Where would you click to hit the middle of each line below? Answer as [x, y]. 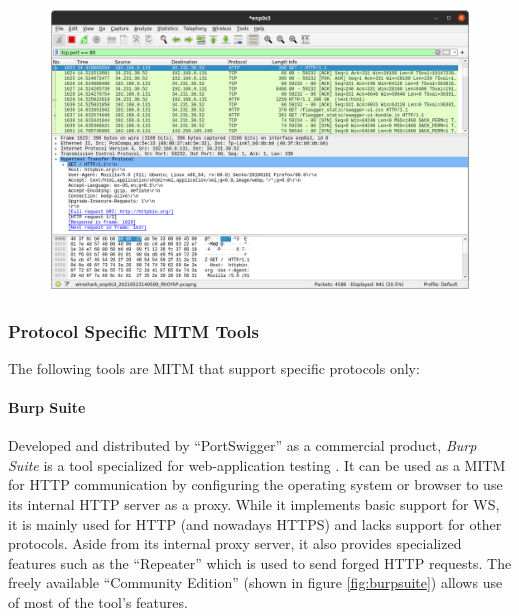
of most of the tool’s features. [98, 602]
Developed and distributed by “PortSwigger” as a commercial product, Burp [242, 445]
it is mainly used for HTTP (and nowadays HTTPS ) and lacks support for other [255, 523]
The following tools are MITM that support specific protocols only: [214, 367]
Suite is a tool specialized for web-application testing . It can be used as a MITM [257, 464]
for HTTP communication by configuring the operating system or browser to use [255, 484]
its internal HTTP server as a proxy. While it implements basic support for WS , [254, 504]
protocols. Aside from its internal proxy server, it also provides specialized [235, 543]
